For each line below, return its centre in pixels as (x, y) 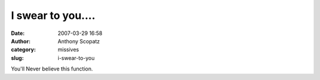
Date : (18, 33)
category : (23, 50)
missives (68, 50)
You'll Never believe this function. (52, 69)
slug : (17, 58)
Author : (21, 41)
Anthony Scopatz (79, 41)
